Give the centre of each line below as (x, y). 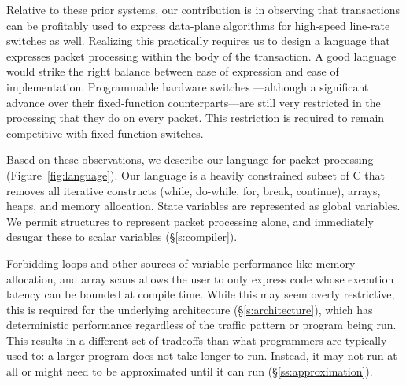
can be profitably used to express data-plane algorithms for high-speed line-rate (198, 25)
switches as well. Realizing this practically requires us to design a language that (198, 41)
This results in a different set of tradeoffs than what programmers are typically (197, 340)
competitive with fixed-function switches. (105, 133)
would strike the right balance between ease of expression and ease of (173, 71)
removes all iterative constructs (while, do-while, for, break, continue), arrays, (194, 190)
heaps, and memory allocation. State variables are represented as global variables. (203, 206)
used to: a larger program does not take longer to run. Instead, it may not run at (202, 355)
